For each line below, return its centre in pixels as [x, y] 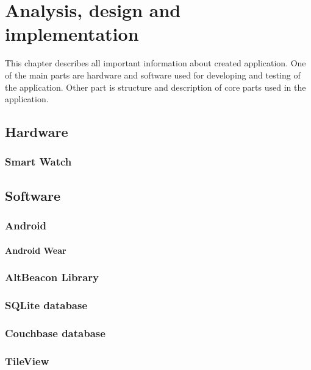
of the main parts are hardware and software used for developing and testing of [153, 75]
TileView [27, 361]
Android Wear [36, 250]
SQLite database [46, 305]
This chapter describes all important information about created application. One [155, 63]
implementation [72, 34]
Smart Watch [38, 162]
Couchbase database [55, 333]
